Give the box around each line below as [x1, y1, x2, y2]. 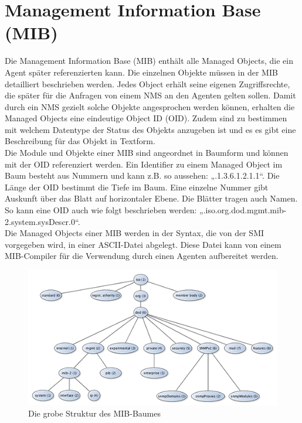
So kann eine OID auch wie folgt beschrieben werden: [5, 204, 197, 216]
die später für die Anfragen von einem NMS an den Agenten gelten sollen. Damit [5, 89, 296, 101]
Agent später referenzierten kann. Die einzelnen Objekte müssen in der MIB [5, 66, 278, 78]
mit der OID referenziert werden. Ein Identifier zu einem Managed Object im [5, 158, 283, 170]
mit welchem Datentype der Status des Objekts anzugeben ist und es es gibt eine [5, 123, 296, 135]
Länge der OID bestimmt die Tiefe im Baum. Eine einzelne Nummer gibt [5, 180, 269, 193]
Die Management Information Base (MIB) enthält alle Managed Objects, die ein [5, 54, 293, 67]
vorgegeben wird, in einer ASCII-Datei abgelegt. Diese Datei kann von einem [5, 238, 281, 250]
